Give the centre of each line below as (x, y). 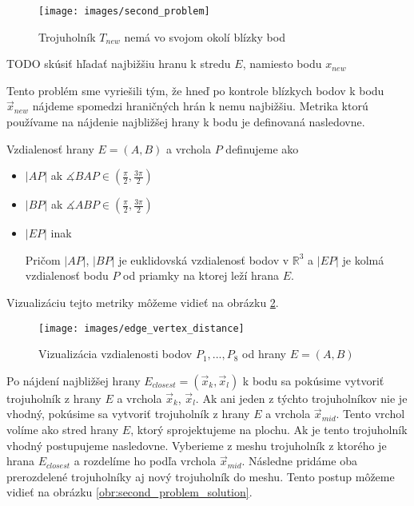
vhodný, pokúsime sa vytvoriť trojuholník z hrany (128, 414)
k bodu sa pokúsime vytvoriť (313, 380)
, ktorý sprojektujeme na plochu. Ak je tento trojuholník (269, 430)
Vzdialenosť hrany (50, 148)
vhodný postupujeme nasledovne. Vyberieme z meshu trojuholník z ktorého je (197, 445)
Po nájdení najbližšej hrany (74, 380)
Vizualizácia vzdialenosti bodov (115, 354)
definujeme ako (262, 148)
